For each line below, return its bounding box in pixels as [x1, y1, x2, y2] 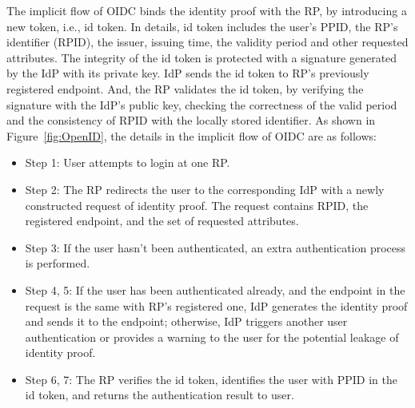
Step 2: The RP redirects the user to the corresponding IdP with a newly [25, 180, 385, 197]
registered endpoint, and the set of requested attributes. [25, 212, 299, 229]
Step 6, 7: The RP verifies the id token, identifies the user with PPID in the [25, 370, 398, 387]
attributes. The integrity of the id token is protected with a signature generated [6, 49, 397, 65]
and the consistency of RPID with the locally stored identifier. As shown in [6, 112, 376, 129]
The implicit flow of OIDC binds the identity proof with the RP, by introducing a [6, 2, 407, 18]
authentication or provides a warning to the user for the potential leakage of [25, 328, 399, 345]
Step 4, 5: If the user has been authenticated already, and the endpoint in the [25, 281, 405, 298]
